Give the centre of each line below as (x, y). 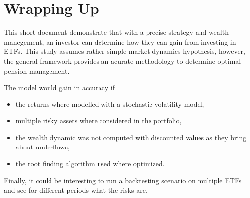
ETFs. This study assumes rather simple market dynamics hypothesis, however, (125, 51)
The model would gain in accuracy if (60, 87)
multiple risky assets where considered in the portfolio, (99, 121)
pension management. (37, 71)
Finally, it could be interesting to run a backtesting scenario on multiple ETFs (123, 180)
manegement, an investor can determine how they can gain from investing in (120, 41)
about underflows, (43, 147)
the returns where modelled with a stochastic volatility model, (110, 104)
